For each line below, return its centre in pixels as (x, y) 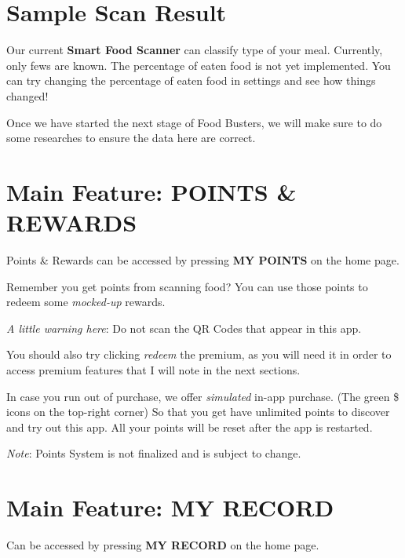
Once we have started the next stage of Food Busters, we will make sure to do (194, 122)
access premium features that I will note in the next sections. (153, 369)
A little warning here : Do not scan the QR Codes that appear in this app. (184, 328)
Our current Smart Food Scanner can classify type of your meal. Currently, (195, 50)
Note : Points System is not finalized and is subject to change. (154, 453)
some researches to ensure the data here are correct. (131, 138)
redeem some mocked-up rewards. (86, 302)
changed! (27, 95)
